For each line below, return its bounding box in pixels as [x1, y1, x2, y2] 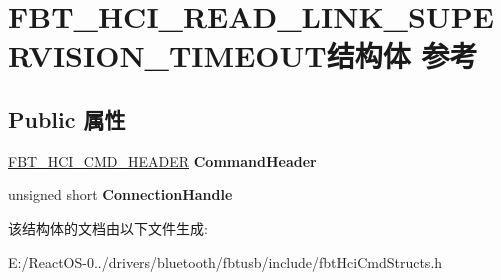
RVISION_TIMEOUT [8, 35, 327, 76]
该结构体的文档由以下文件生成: [8, 217, 208, 238]
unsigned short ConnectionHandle [8, 184, 233, 205]
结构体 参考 [326, 35, 478, 76]
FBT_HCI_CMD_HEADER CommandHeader [8, 150, 317, 171]
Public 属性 [8, 103, 126, 134]
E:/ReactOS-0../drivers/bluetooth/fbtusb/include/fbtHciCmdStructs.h [8, 251, 443, 272]
